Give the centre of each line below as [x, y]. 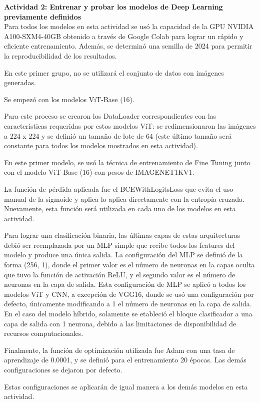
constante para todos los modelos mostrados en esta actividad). [101, 145]
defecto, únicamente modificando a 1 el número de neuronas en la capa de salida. [128, 304]
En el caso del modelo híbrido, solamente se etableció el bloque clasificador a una [128, 314]
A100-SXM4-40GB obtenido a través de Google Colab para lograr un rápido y [124, 36]
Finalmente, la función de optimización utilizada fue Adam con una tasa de [119, 350]
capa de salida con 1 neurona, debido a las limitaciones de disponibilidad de [120, 323]
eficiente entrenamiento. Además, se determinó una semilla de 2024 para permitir [128, 46]
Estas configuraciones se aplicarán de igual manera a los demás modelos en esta [126, 386]
